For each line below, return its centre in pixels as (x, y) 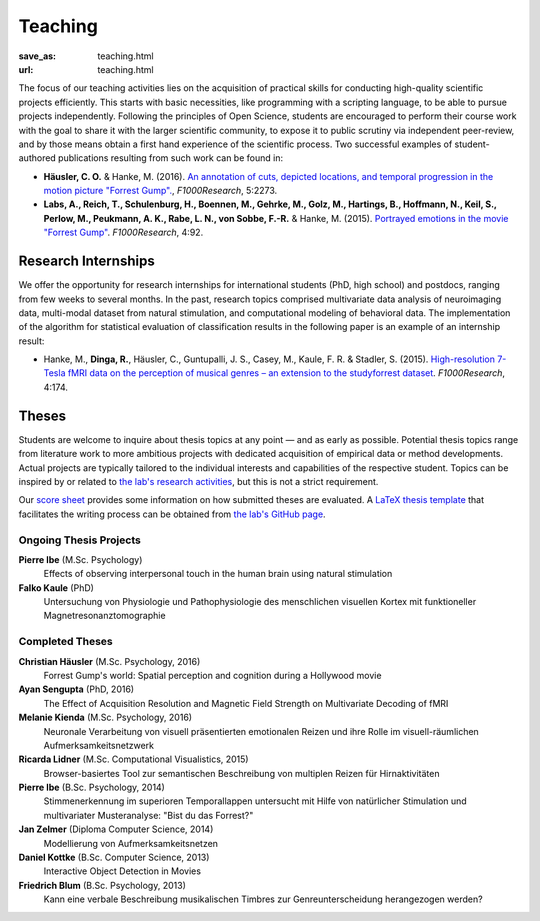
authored (37, 158)
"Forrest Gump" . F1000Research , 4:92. (123, 232)
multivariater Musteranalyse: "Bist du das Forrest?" (148, 815)
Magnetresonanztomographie (104, 616)
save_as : (37, 56)
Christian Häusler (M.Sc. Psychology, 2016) (109, 661)
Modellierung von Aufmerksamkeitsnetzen (131, 843)
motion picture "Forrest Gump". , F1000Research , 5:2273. (160, 191)
